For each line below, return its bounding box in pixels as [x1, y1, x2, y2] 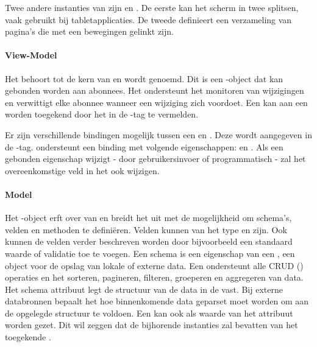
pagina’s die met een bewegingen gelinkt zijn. [5, 25, 174, 38]
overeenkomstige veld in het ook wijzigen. [5, 164, 160, 177]
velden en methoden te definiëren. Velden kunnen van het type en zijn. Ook [5, 223, 287, 236]
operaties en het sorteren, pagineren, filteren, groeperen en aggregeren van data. [5, 271, 304, 284]
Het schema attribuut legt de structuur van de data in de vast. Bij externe [5, 282, 283, 295]
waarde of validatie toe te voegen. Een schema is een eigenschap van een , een [5, 247, 295, 259]
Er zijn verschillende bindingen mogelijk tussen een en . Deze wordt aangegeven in [5, 128, 312, 141]
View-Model [5, 49, 57, 61]
